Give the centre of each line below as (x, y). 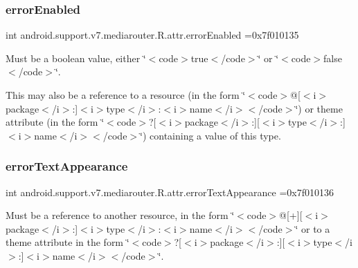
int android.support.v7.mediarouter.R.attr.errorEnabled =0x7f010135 (152, 35)
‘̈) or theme (319, 108)
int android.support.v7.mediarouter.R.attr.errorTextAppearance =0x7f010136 (170, 192)
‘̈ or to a (313, 228)
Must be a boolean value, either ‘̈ (76, 58)
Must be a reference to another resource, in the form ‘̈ (120, 215)
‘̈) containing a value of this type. (211, 135)
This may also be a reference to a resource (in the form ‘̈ (126, 95)
